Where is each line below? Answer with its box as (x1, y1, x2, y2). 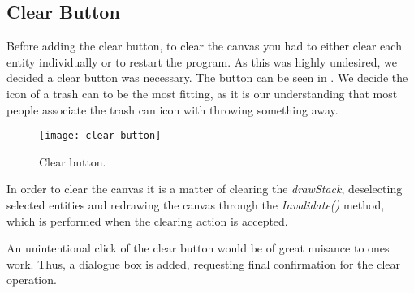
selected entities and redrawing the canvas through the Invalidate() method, (6, 196, 385, 213)
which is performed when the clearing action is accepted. (6, 212, 288, 229)
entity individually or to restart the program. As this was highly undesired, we (6, 53, 397, 70)
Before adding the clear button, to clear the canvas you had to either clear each (6, 37, 402, 54)
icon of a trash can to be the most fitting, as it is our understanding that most (6, 84, 398, 101)
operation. (6, 271, 57, 288)
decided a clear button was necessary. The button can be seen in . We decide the (6, 69, 408, 86)
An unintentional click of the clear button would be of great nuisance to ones (6, 239, 390, 256)
